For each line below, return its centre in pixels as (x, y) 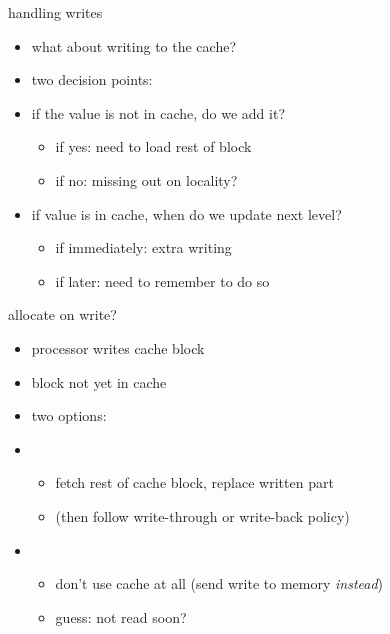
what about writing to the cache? (134, 45)
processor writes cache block (118, 347)
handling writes (55, 12)
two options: (69, 415)
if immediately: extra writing (143, 247)
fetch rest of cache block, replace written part (194, 482)
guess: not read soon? (121, 616)
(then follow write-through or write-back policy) (202, 515)
